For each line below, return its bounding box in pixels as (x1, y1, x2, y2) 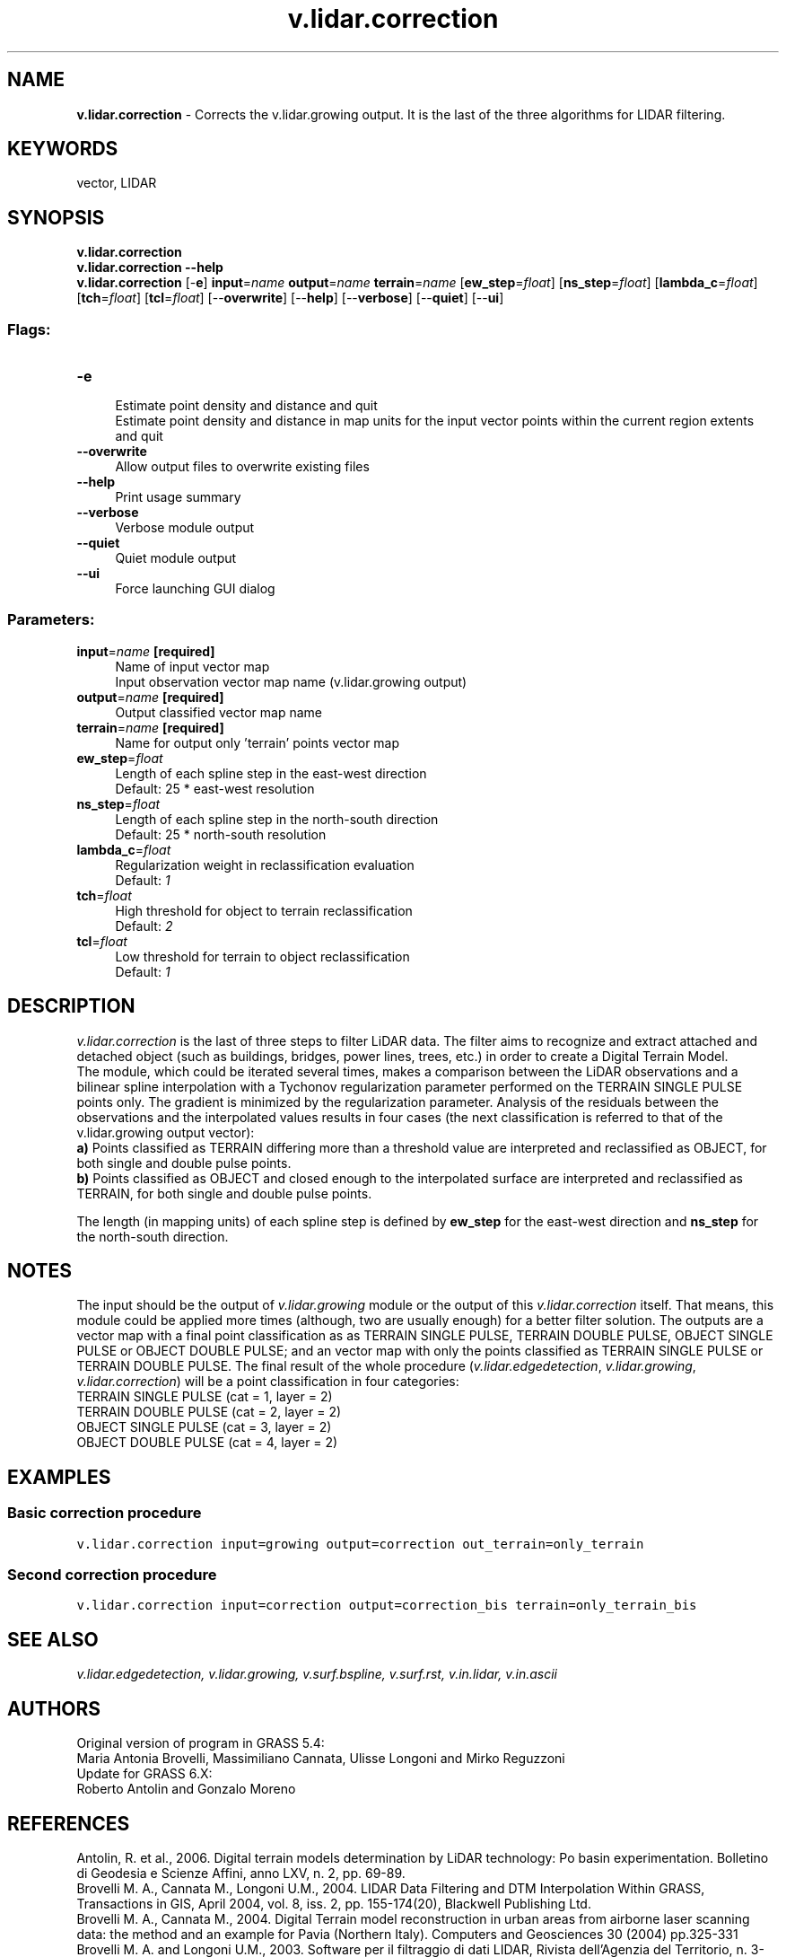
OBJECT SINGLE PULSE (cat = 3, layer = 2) (76, 1419, 332, 1435)
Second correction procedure (7, 1566, 217, 1584)
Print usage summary (115, 489, 241, 505)
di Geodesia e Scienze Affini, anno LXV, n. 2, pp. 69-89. (76, 1865, 406, 1881)
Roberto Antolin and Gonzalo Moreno (76, 1781, 296, 1797)
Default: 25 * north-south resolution (115, 826, 327, 842)
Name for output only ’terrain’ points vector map (115, 734, 400, 750)
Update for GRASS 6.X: (76, 1766, 213, 1782)
